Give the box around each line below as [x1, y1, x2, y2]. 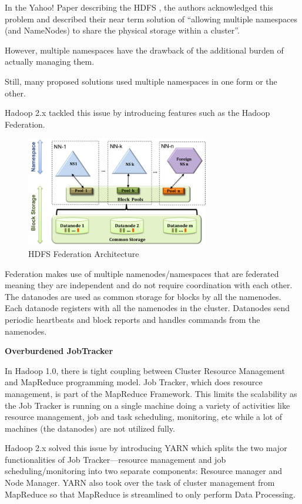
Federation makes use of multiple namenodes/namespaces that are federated [5, 267, 279, 279]
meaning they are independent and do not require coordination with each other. [5, 279, 293, 291]
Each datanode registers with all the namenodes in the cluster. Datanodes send [5, 302, 290, 314]
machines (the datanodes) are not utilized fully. [5, 422, 175, 434]
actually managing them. [5, 55, 95, 68]
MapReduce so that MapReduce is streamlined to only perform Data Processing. [5, 488, 296, 500]
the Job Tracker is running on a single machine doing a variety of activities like [5, 399, 290, 411]
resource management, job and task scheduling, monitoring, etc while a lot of [5, 410, 283, 423]
